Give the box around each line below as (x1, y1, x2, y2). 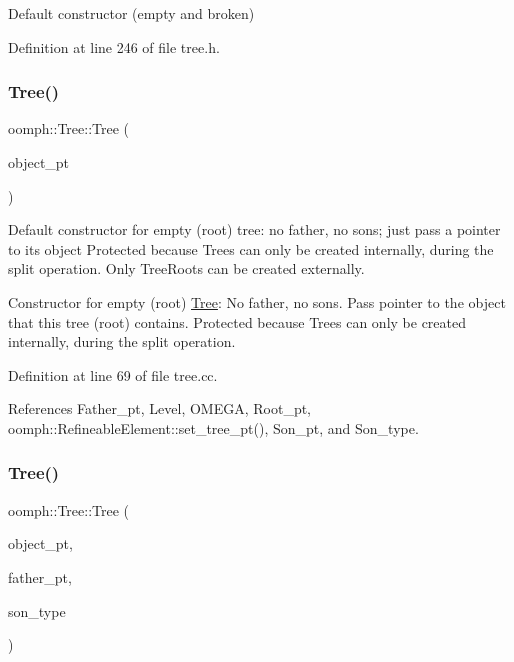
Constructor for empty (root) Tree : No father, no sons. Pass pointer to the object (8, 291, 506, 312)
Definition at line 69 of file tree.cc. (8, 364, 218, 385)
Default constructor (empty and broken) (8, 3, 255, 23)
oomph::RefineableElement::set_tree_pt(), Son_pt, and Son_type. (8, 417, 419, 438)
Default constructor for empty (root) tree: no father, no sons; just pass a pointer (8, 219, 501, 240)
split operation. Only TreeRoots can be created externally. (8, 258, 365, 279)
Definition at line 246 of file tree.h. (8, 36, 220, 57)
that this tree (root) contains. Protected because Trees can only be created (8, 311, 466, 332)
